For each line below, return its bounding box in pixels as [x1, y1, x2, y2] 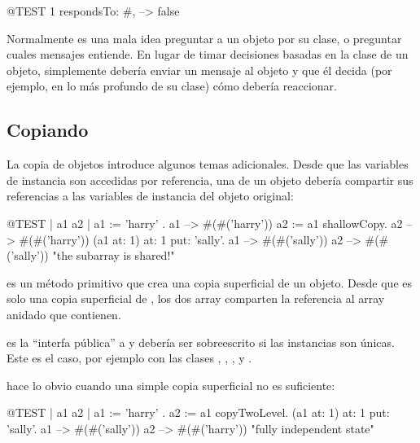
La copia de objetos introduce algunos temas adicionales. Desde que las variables [7, 156, 409, 173]
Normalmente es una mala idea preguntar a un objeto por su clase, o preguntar [7, 29, 402, 46]
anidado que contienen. [7, 305, 121, 322]
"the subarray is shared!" [52, 247, 175, 264]
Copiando [7, 117, 89, 143]
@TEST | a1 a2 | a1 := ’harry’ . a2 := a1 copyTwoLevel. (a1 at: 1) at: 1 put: [7, 404, 390, 421]
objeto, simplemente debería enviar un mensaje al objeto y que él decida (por [7, 61, 392, 78]
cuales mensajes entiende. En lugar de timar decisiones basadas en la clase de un [7, 46, 409, 63]
